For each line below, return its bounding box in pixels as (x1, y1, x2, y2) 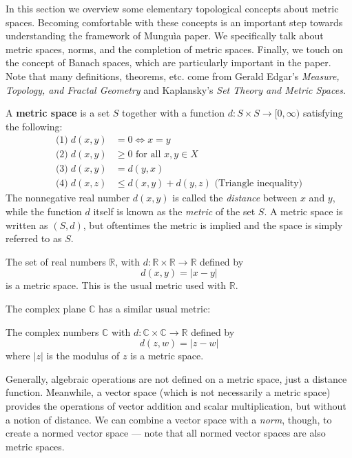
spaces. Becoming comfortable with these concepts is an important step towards (6, 14, 343, 29)
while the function (6, 204, 82, 219)
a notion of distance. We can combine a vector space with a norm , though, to (6, 412, 332, 426)
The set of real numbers (6, 254, 106, 268)
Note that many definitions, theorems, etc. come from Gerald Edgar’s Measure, (6, 68, 340, 83)
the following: (6, 119, 63, 133)
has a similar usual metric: (98, 301, 211, 316)
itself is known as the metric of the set (93, 204, 256, 219)
